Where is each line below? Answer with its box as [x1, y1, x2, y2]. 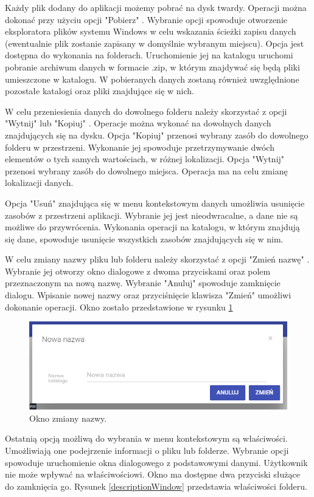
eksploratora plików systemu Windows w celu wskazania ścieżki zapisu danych [5, 25, 296, 38]
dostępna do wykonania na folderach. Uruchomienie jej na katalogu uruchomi [5, 49, 293, 61]
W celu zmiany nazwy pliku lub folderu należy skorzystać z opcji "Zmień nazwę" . [5, 253, 310, 266]
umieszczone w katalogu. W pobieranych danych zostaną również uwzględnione [5, 72, 299, 85]
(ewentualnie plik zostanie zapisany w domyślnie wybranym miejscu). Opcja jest [5, 36, 304, 49]
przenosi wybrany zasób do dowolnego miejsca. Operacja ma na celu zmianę [5, 164, 288, 177]
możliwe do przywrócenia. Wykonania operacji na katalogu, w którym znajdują [5, 221, 300, 233]
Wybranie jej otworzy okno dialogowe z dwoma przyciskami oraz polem [5, 264, 271, 277]
